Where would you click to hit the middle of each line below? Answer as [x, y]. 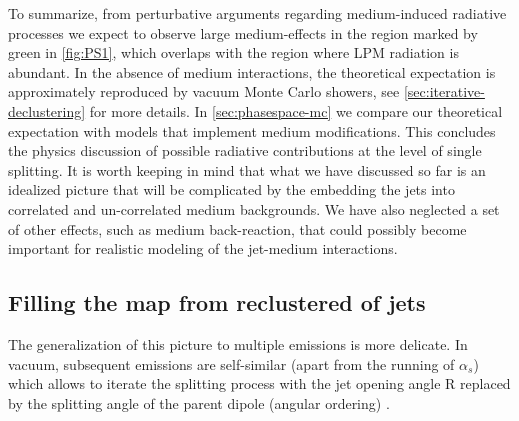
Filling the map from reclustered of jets [217, 302]
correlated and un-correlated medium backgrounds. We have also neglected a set [254, 208]
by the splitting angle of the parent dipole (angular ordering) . [199, 402]
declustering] [47, 110]
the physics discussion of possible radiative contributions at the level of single [245, 150]
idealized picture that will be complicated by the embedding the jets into [231, 189]
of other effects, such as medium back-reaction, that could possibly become [237, 228]
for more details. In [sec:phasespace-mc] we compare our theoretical [296, 110]
